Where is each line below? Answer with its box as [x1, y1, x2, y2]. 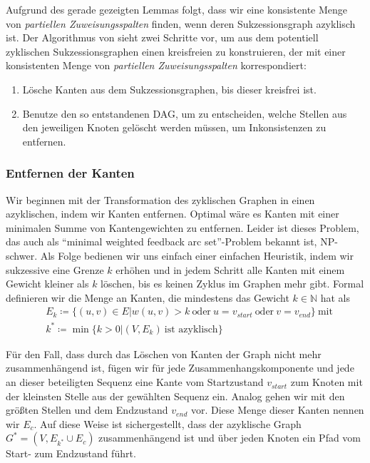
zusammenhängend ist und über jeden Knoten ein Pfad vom [98, 430, 361, 445]
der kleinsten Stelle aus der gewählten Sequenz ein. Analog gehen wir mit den [6, 388, 345, 403]
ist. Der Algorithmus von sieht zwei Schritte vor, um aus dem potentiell [6, 30, 319, 45]
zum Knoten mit [290, 375, 363, 390]
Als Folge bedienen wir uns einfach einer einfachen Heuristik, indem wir [40, 248, 354, 263]
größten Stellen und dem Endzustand [6, 402, 168, 417]
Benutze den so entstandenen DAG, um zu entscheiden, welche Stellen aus [22, 106, 347, 121]
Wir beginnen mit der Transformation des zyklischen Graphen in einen [6, 192, 315, 207]
